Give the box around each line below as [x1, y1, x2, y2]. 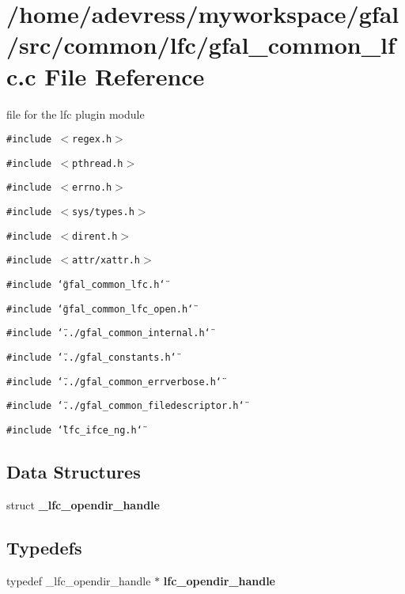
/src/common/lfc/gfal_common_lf [6, 28, 396, 61]
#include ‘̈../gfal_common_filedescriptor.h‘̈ [6, 400, 244, 412]
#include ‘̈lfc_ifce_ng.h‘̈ [6, 424, 142, 436]
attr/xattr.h [72, 255, 140, 267]
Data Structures [6, 460, 141, 484]
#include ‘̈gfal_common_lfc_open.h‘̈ [6, 303, 194, 315]
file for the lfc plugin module [6, 105, 145, 122]
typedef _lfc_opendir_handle [6, 572, 151, 588]
